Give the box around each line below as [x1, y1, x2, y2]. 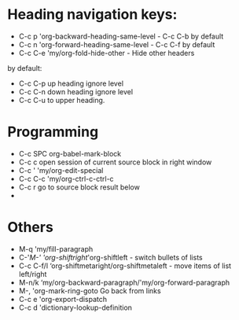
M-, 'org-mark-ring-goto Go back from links [18, 285, 162, 296]
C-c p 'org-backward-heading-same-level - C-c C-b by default [18, 31, 224, 41]
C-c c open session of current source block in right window [18, 157, 212, 167]
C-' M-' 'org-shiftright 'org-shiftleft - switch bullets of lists [18, 252, 203, 262]
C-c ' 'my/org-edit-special [18, 165, 104, 175]
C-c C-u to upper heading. [18, 95, 105, 105]
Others [7, 219, 54, 237]
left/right [18, 269, 47, 278]
